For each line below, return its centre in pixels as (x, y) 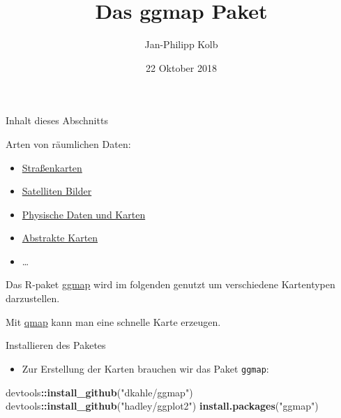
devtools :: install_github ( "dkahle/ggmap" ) (99, 392)
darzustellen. (33, 298)
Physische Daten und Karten (84, 214)
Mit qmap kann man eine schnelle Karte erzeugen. (113, 321)
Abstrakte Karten (60, 238)
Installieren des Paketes (56, 345)
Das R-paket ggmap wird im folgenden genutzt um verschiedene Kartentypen (170, 284)
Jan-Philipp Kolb (181, 44)
